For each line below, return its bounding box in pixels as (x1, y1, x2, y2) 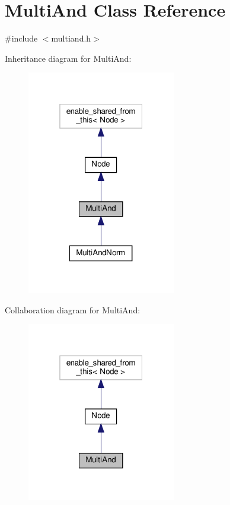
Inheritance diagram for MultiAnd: (5, 52, 132, 64)
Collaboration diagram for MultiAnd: (5, 303, 140, 316)
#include (5, 32, 38, 45)
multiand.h (51, 32, 91, 45)
